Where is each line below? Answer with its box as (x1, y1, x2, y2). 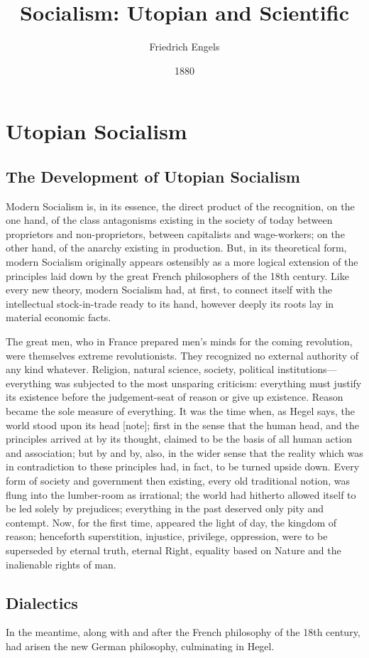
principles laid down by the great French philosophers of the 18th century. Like (6, 268, 349, 283)
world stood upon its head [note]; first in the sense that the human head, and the (6, 417, 359, 432)
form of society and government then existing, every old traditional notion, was (6, 473, 350, 487)
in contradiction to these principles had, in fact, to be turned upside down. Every (6, 459, 360, 474)
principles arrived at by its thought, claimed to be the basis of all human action (6, 431, 353, 446)
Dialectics (6, 591, 78, 613)
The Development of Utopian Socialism (6, 165, 300, 187)
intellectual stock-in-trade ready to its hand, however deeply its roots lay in (6, 296, 334, 311)
